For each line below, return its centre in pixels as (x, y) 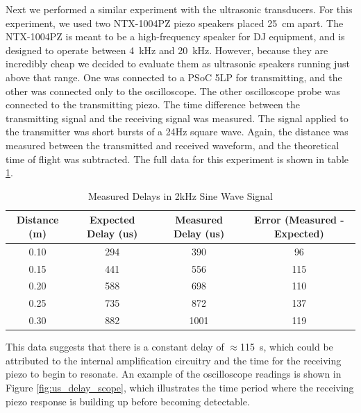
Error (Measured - (299, 220)
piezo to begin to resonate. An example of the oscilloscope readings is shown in (174, 374)
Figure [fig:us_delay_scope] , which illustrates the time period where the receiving (180, 387)
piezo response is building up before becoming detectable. (128, 401)
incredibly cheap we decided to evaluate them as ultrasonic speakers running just (178, 64)
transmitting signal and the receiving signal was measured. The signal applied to (177, 118)
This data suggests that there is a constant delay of (115, 347)
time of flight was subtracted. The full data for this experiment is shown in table (177, 159)
